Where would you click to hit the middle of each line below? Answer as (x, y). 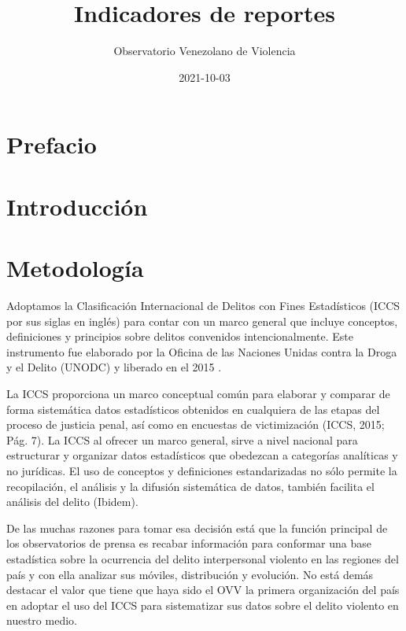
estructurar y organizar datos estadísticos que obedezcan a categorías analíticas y (202, 455)
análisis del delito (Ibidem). (72, 502)
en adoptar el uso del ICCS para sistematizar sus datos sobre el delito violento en (203, 605)
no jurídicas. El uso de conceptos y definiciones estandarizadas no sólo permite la (202, 470)
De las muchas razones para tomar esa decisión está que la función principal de (197, 528)
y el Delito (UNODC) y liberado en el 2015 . (114, 367)
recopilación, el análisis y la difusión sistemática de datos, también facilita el (190, 486)
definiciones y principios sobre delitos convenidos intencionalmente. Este (180, 336)
